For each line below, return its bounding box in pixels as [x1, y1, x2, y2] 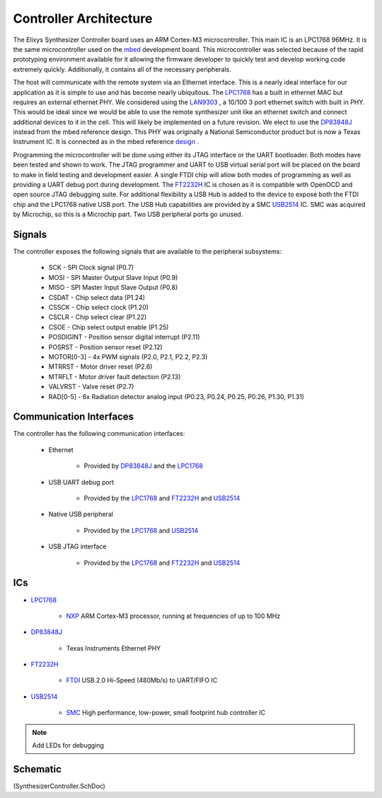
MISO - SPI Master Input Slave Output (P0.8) [48, 283, 178, 292]
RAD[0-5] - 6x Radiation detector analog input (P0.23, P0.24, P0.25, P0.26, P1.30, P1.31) [48, 392, 304, 400]
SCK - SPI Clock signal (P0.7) [48, 263, 134, 272]
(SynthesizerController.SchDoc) [13, 782, 105, 790]
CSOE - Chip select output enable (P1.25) [48, 322, 169, 331]
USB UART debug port [48, 478, 115, 486]
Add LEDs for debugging [32, 741, 104, 750]
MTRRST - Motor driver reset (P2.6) [48, 362, 153, 371]
